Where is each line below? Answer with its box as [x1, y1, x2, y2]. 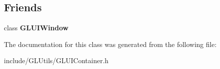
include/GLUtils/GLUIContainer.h [4, 55, 109, 66]
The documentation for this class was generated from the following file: [4, 39, 217, 49]
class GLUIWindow [4, 23, 68, 33]
